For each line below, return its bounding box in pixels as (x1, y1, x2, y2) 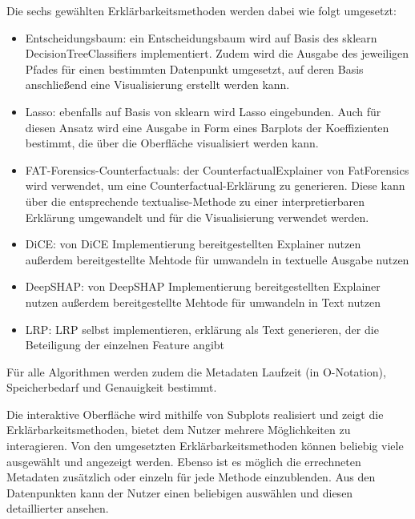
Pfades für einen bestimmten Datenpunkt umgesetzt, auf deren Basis (25, 60, 364, 77)
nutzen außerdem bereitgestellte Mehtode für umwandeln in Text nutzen (25, 293, 381, 310)
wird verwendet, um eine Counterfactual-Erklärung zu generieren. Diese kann (25, 177, 405, 194)
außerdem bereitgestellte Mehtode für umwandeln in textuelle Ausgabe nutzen (25, 251, 409, 268)
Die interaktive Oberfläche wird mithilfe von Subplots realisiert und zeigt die (6, 405, 384, 422)
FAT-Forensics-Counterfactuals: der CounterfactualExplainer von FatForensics (25, 161, 409, 178)
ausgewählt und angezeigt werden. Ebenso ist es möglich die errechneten (6, 453, 361, 469)
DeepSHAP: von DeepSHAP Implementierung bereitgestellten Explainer (25, 278, 381, 295)
